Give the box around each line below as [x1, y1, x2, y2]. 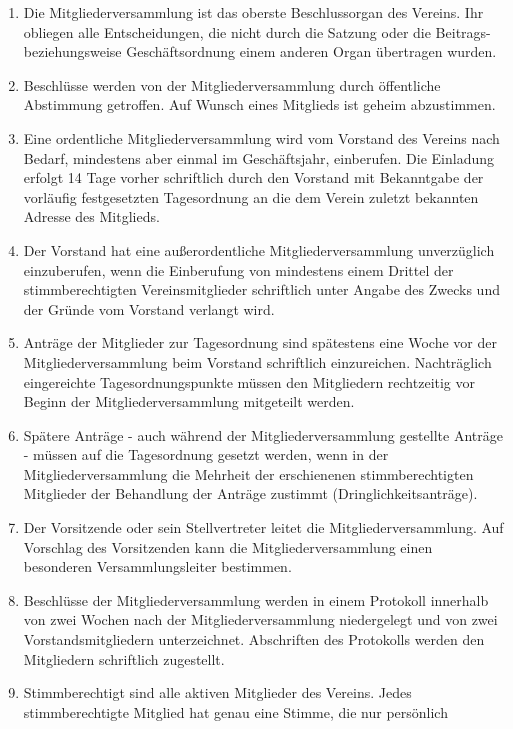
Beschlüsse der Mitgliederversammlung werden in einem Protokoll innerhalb [23, 589, 489, 610]
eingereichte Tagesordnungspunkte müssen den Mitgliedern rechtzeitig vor [23, 371, 476, 392]
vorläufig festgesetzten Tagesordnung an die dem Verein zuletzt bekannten [23, 186, 479, 207]
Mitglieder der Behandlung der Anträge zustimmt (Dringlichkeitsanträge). [23, 483, 478, 504]
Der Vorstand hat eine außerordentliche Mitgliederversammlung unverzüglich [23, 239, 495, 260]
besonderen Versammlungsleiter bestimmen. [23, 556, 292, 577]
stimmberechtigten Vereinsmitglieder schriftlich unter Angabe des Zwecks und [23, 279, 500, 300]
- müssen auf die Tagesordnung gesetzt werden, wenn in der [23, 444, 389, 465]
